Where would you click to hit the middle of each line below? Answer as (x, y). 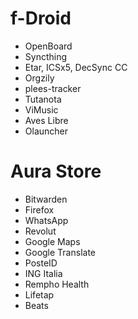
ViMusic (41, 109)
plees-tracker (53, 88)
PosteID (41, 263)
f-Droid (41, 18)
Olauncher (46, 131)
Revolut (40, 231)
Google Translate (60, 252)
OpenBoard (48, 46)
